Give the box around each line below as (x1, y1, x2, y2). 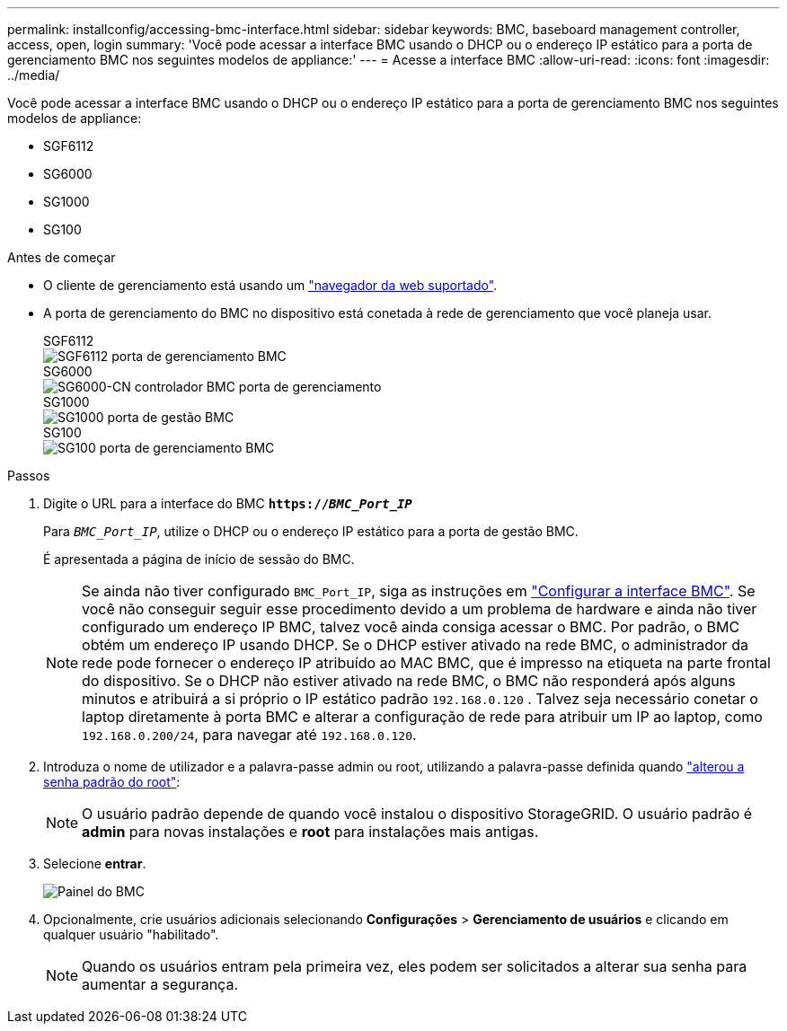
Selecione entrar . (43, 856, 146, 871)
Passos (7, 468, 50, 483)
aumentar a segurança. (82, 975, 239, 993)
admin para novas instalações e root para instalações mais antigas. (82, 823, 539, 841)
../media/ (7, 67, 60, 83)
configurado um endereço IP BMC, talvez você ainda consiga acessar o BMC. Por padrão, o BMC (82, 618, 740, 636)
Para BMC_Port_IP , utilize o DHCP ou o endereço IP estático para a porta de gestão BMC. (43, 524, 579, 539)
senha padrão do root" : (43, 774, 181, 789)
